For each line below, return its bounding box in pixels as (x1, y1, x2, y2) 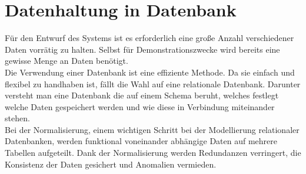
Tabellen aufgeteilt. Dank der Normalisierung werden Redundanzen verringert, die (5, 146, 301, 159)
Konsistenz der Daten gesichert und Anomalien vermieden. (5, 158, 217, 170)
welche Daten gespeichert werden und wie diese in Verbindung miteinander (5, 100, 275, 112)
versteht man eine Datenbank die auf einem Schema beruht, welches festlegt (5, 89, 279, 101)
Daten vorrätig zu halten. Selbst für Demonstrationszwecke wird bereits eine (5, 43, 280, 55)
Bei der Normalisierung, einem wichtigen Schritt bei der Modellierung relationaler (5, 123, 300, 135)
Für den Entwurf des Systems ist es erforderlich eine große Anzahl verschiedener (5, 32, 294, 44)
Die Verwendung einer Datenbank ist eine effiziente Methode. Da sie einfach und (5, 66, 295, 78)
